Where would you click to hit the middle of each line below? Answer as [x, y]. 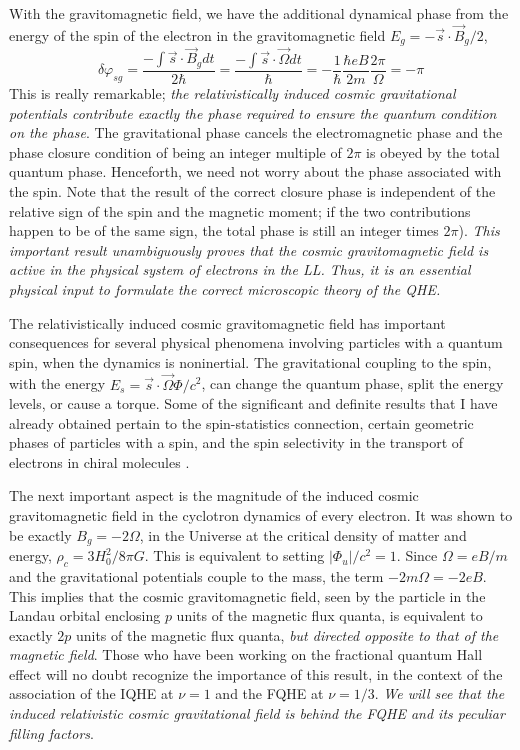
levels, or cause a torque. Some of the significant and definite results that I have [253, 403]
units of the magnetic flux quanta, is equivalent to [329, 615]
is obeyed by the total [433, 151]
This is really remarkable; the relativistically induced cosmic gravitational [232, 92]
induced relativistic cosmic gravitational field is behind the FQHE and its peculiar [257, 713]
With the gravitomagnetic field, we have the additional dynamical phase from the [259, 13]
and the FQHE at [269, 693]
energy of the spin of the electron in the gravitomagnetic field [197, 34]
